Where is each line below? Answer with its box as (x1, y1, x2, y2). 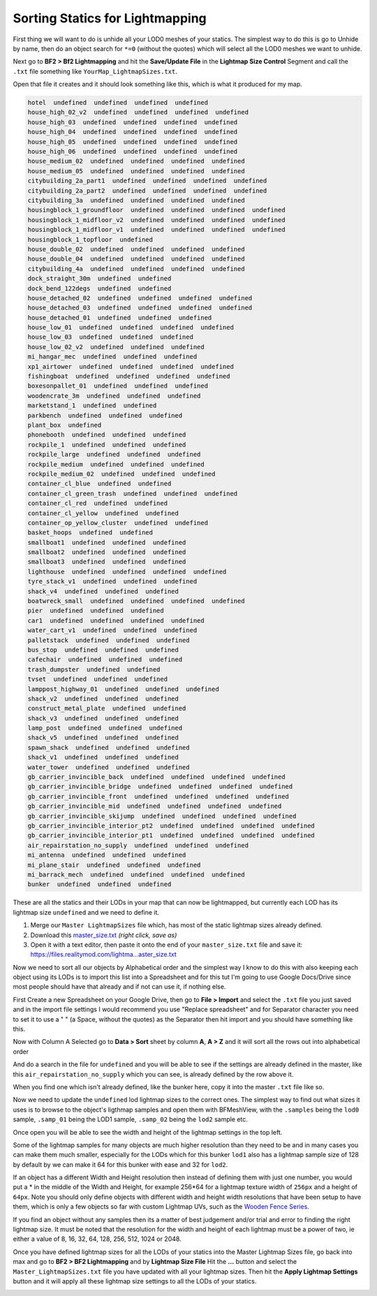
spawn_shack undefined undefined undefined (27, 744, 190, 751)
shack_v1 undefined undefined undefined (27, 753, 179, 761)
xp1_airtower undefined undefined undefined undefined (27, 362, 234, 370)
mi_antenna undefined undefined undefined (27, 851, 186, 859)
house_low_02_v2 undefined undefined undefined (27, 343, 205, 351)
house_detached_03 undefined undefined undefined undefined (27, 304, 253, 312)
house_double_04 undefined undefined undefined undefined (27, 255, 245, 263)
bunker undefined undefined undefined (27, 881, 172, 888)
